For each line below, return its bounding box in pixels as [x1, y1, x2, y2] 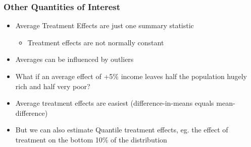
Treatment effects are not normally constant [27, 37, 164, 47]
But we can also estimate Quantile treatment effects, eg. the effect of [15, 124, 228, 135]
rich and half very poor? [15, 81, 90, 91]
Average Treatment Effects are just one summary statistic [15, 20, 194, 31]
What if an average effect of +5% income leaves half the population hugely [15, 71, 247, 81]
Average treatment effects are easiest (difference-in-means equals [15, 98, 214, 108]
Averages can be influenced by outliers [15, 54, 134, 64]
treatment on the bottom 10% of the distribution [15, 134, 167, 144]
